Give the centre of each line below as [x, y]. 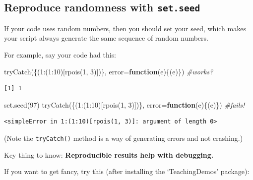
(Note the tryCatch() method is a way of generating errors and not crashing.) [124, 138]
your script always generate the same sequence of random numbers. [106, 38]
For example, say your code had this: [60, 54]
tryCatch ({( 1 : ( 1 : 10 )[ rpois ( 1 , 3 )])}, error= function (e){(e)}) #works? [109, 71]
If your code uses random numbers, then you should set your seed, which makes [125, 28]
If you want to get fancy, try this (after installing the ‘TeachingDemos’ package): [127, 171]
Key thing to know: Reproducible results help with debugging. [109, 154]
